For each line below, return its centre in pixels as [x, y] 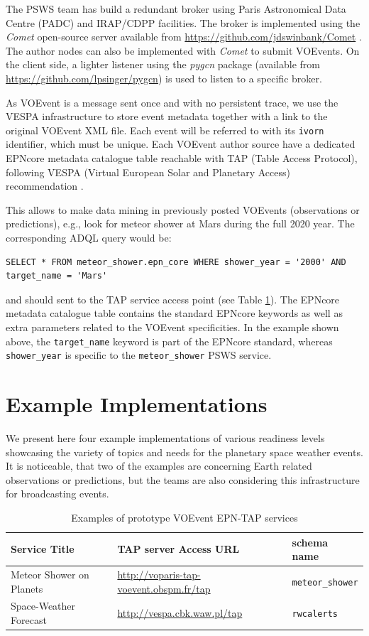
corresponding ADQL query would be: [89, 237]
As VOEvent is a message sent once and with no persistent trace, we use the [172, 102]
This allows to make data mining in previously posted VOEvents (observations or [183, 209]
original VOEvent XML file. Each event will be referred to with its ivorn [165, 130]
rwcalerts [315, 614]
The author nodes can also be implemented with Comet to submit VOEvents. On [183, 50]
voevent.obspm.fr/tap [164, 588]
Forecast [29, 620]
